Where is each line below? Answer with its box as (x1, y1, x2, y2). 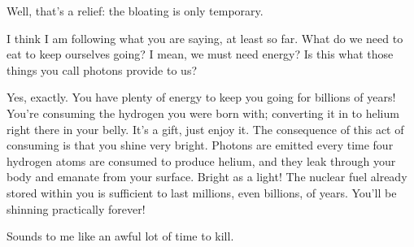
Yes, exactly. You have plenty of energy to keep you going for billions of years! (7, 89, 396, 106)
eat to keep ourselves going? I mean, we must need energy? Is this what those (7, 45, 394, 63)
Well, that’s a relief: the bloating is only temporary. (7, 2, 264, 19)
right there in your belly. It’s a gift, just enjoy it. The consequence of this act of (7, 120, 404, 137)
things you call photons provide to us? (7, 61, 198, 78)
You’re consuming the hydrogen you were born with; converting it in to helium (7, 104, 399, 121)
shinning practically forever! (7, 200, 146, 217)
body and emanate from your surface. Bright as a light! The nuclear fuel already (7, 168, 407, 185)
